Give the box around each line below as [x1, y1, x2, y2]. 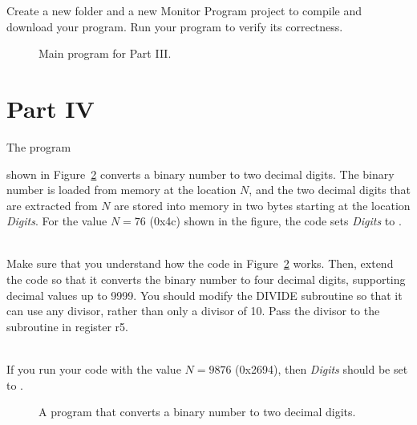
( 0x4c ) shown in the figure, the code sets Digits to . [149, 212, 402, 229]
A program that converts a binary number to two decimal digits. [38, 403, 356, 420]
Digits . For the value [6, 212, 107, 229]
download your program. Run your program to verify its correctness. [6, 18, 343, 34]
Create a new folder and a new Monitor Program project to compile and [6, 2, 362, 18]
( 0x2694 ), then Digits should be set [235, 361, 408, 378]
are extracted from [6, 196, 98, 213]
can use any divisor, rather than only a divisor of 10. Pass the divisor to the [6, 302, 380, 319]
